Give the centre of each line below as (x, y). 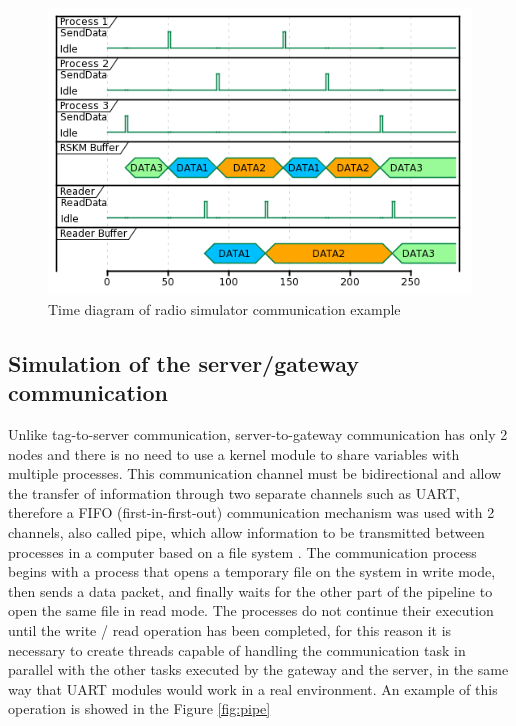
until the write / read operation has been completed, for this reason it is (230, 629)
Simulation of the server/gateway (184, 362)
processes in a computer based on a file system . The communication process (242, 551)
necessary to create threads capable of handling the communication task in (237, 649)
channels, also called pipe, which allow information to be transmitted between (246, 532)
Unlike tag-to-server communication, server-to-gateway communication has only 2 (258, 434)
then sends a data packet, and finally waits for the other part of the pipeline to (250, 590)
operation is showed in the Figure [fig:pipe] (139, 708)
